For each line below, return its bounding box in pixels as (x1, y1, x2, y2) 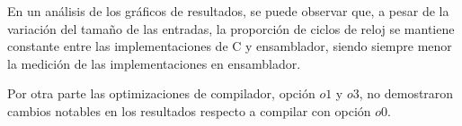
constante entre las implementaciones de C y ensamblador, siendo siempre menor (7, 37, 452, 55)
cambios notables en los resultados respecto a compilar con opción (7, 101, 371, 120)
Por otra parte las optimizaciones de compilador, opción (7, 84, 315, 103)
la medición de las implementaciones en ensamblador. (7, 54, 301, 72)
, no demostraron (359, 84, 454, 103)
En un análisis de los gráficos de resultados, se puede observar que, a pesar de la (7, 2, 449, 20)
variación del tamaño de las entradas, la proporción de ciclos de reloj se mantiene (7, 19, 455, 38)
